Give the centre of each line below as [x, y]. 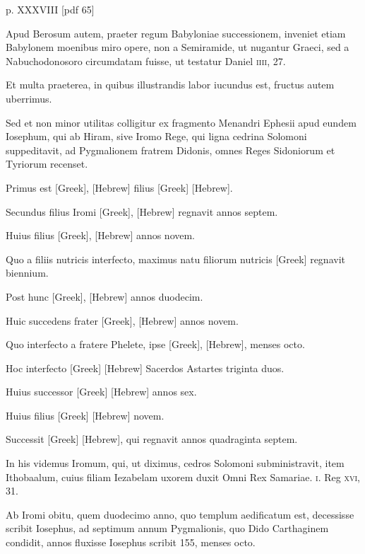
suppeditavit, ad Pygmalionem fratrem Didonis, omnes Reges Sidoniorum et [170, 150]
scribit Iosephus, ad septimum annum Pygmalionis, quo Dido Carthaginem [167, 528]
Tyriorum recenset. [47, 164]
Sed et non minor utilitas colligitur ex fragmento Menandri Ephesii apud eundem [181, 122]
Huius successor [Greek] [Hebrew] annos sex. [101, 392]
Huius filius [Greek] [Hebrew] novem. [85, 415]
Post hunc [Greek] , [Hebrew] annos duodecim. [104, 296]
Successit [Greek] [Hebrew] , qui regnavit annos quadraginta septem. [152, 439]
